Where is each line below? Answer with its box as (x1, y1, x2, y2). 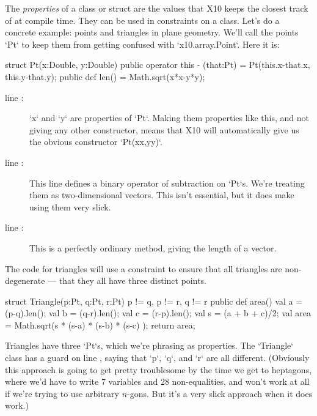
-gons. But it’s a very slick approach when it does (127, 387, 313, 399)
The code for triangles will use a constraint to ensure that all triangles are (5, 262, 282, 275)
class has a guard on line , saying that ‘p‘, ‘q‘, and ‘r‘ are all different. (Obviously (5, 351, 310, 364)
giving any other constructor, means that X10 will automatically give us (29, 123, 299, 136)
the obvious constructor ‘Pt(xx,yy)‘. (29, 135, 162, 148)
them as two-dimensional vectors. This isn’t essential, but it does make (29, 188, 294, 201)
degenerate (5, 274, 45, 287)
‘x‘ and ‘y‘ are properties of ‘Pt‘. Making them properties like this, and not (29, 111, 310, 124)
